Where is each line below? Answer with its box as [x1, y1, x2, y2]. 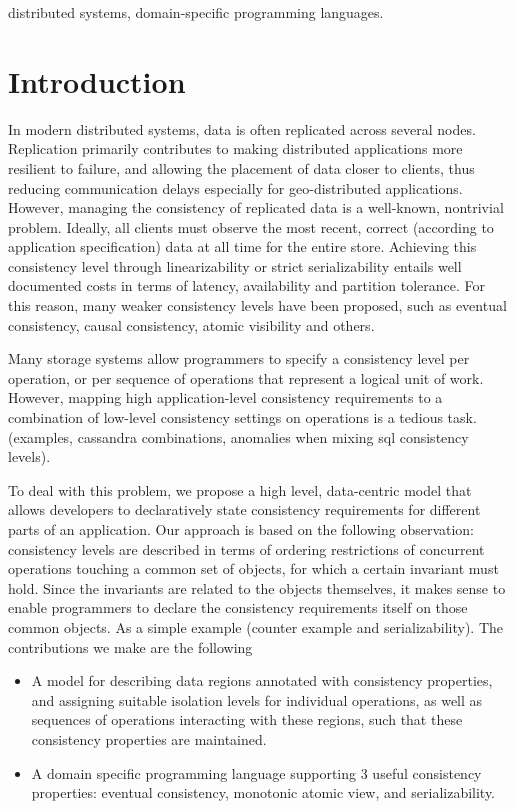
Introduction [8, 60, 186, 101]
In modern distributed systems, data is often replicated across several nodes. [8, 118, 476, 139]
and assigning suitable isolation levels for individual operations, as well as [31, 689, 483, 710]
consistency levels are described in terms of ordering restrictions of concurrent [8, 538, 485, 559]
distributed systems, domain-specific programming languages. [8, 2, 384, 22]
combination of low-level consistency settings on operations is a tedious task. [8, 407, 477, 428]
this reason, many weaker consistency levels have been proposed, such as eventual [8, 295, 507, 316]
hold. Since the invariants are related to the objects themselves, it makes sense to [8, 577, 506, 598]
